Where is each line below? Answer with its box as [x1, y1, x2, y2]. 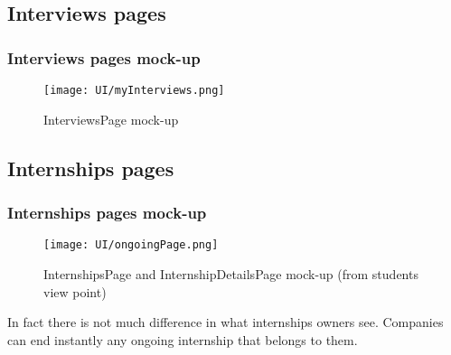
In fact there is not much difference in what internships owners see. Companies [7, 313, 444, 332]
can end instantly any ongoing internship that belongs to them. [7, 330, 358, 349]
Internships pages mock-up [7, 201, 207, 223]
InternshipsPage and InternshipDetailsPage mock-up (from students [43, 264, 418, 283]
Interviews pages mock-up [7, 46, 201, 69]
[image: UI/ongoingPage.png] [43, 238, 219, 252]
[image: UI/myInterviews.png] [43, 84, 225, 97]
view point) [43, 282, 107, 301]
